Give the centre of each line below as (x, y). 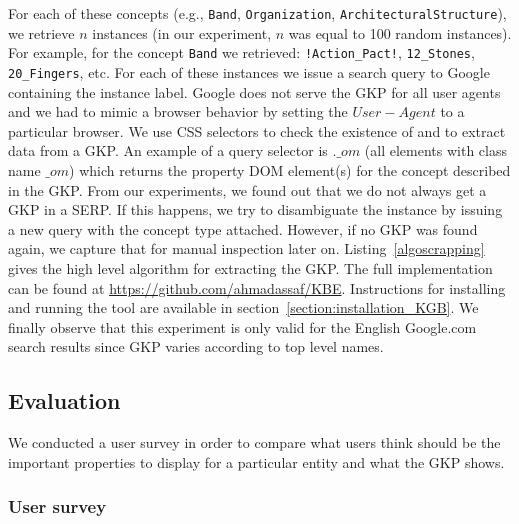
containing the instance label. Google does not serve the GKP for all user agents (254, 91)
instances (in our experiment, (182, 32)
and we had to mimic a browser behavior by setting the (178, 111)
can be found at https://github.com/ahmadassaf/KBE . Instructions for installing (257, 287)
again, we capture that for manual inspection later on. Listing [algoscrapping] (246, 248)
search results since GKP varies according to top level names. (196, 346)
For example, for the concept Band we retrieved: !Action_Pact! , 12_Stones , (241, 52)
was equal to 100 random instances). (400, 32)
